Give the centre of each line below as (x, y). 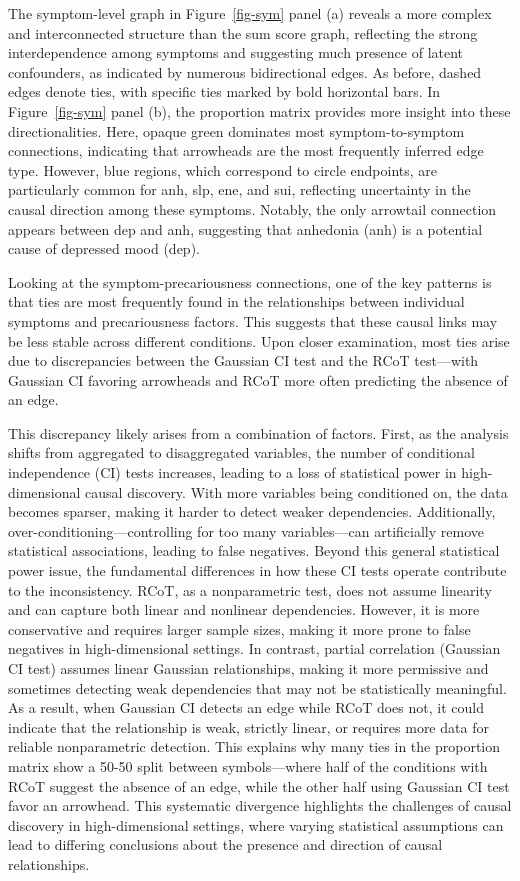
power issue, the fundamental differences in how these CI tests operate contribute (257, 570)
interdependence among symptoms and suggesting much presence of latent (236, 52)
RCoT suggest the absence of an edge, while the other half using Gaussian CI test (259, 785)
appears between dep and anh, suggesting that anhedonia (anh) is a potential (245, 228)
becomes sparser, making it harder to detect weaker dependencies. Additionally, (252, 511)
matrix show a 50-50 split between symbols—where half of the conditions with (248, 765)
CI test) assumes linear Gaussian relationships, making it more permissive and (248, 668)
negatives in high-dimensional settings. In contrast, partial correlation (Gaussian (254, 648)
